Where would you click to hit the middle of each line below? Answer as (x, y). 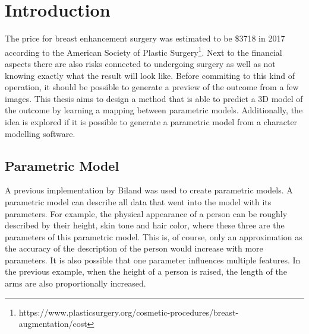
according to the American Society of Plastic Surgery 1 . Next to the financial (144, 51)
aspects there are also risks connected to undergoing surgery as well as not (140, 63)
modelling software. (40, 133)
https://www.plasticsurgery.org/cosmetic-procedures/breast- (129, 312)
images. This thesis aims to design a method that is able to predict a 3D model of (154, 98)
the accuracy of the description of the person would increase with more (134, 248)
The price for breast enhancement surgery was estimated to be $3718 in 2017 (145, 38)
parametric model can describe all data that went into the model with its (138, 201)
